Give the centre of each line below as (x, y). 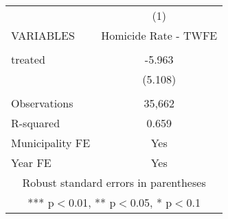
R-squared (36, 123)
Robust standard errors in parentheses (114, 182)
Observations (42, 103)
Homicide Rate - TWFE (159, 35)
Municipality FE (51, 143)
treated (28, 59)
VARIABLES (43, 35)
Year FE (31, 163)
